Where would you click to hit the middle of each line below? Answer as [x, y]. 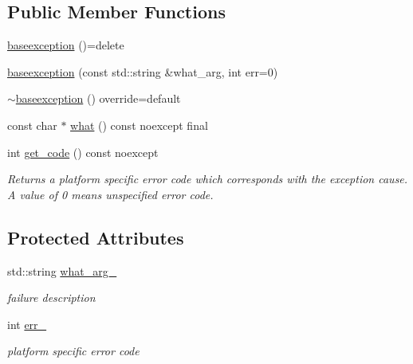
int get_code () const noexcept [83, 152]
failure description [51, 297]
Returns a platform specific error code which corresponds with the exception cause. [208, 179]
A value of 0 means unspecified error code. [110, 194]
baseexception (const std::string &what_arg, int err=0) [143, 71]
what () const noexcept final [139, 125]
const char [32, 125]
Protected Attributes [96, 237]
